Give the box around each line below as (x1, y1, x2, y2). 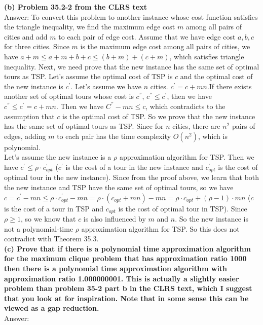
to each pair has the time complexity (57, 130, 171, 141)
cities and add (4, 31, 48, 42)
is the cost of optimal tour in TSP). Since (118, 203, 247, 213)
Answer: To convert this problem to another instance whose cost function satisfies (4, 11, 258, 22)
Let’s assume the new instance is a (4, 152, 111, 162)
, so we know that (20, 213, 76, 224)
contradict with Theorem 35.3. (4, 233, 99, 244)
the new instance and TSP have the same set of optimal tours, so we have (4, 182, 234, 192)
